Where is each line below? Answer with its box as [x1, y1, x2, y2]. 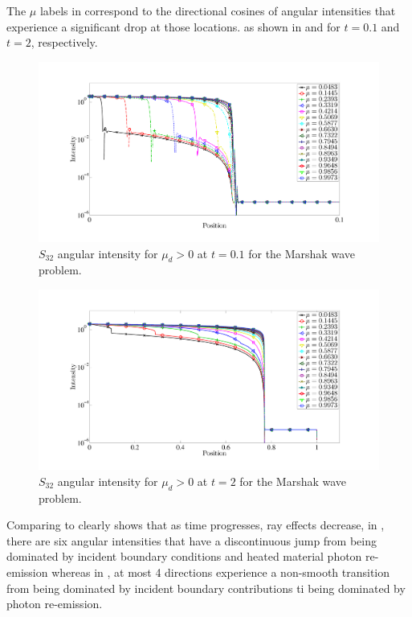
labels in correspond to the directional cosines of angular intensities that [39, 2, 396, 19]
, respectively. [31, 34, 98, 51]
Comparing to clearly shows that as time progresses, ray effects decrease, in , [6, 516, 385, 533]
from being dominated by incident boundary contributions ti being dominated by [6, 579, 406, 596]
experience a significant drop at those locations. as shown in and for [6, 18, 341, 35]
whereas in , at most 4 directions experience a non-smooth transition [51, 563, 390, 580]
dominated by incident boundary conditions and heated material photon [6, 548, 362, 565]
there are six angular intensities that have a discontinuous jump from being [6, 532, 377, 549]
